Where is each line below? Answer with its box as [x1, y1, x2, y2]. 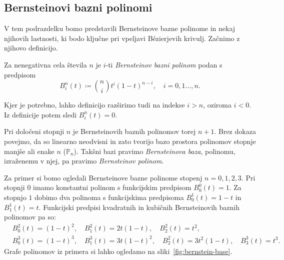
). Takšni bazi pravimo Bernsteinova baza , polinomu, [73, 145, 235, 156]
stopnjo [4, 191, 26, 202]
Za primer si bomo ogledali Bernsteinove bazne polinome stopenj [4, 172, 202, 182]
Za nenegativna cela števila [4, 59, 87, 69]
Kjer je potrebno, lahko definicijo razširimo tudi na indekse [4, 99, 185, 110]
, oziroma [203, 99, 232, 110]
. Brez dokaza [214, 126, 256, 136]
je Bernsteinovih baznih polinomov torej [72, 126, 196, 136]
